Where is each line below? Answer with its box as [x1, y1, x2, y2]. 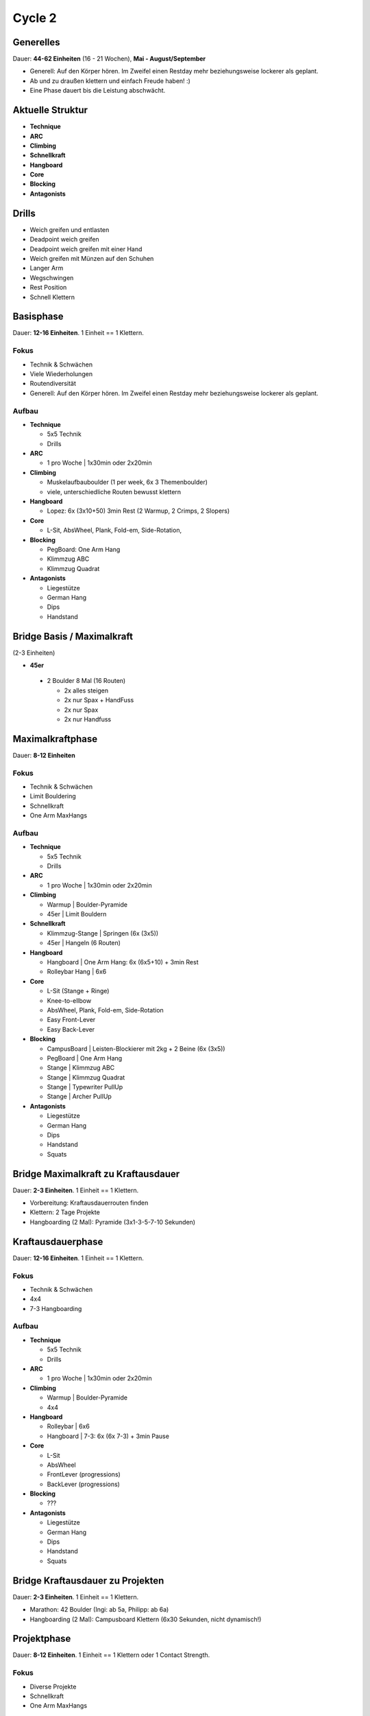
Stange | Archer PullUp [47, 1092, 112, 1101]
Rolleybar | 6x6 [47, 1422, 90, 1430]
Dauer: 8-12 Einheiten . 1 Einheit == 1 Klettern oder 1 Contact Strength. [12, 1651, 210, 1659]
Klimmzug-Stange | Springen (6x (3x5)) [47, 929, 159, 937]
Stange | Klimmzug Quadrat [47, 1073, 125, 1081]
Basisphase [12, 311, 64, 323]
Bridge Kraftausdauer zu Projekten [12, 1575, 164, 1586]
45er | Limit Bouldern [47, 910, 107, 918]
